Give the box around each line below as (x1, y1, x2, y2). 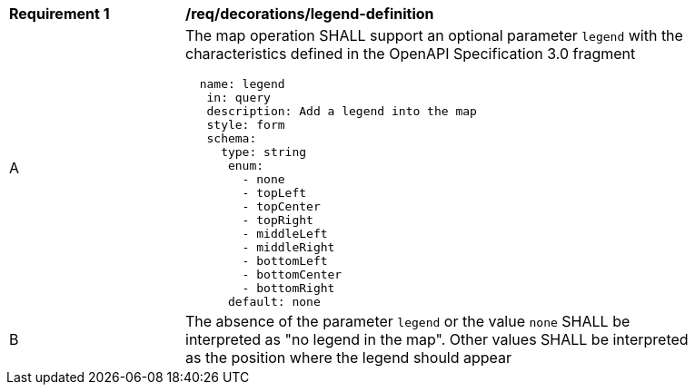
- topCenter (242, 200, 321, 213)
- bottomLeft (242, 254, 328, 268)
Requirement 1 (9, 5, 110, 23)
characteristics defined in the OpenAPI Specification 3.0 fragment (185, 44, 636, 63)
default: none (227, 295, 321, 309)
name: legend (199, 77, 285, 91)
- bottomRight (242, 281, 335, 295)
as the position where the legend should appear (185, 348, 512, 367)
